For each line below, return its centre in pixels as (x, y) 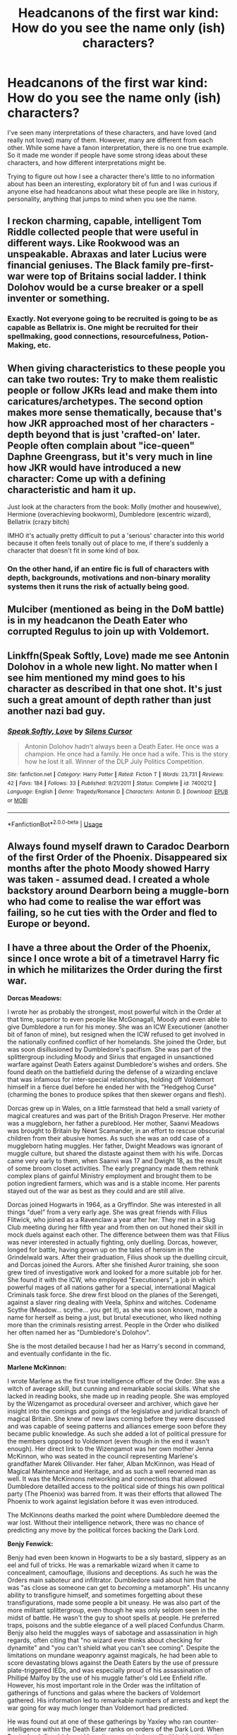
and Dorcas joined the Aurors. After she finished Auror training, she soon (113, 1264)
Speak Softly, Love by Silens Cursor (70, 731)
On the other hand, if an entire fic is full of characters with (108, 569)
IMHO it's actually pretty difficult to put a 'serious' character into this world (116, 536)
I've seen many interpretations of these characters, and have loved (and (112, 132)
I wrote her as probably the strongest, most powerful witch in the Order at (114, 1011)
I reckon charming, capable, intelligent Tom (105, 221)
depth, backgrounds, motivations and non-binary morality (109, 577)
